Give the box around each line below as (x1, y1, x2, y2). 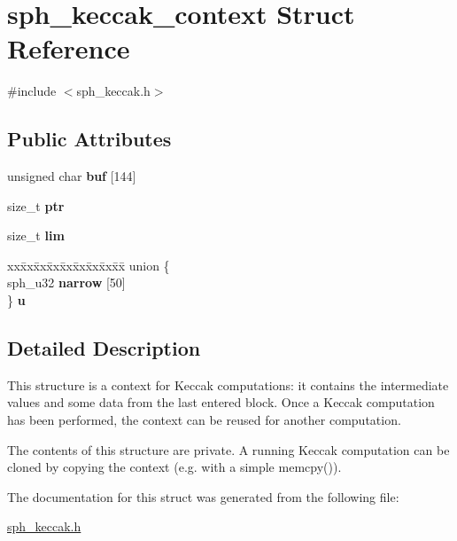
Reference (7, 30, 130, 67)
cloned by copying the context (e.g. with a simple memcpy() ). (7, 458, 342, 476)
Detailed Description (7, 334, 201, 362)
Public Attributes (7, 125, 172, 153)
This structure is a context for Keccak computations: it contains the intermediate (7, 375, 449, 394)
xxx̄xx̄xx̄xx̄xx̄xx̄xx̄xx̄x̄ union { (7, 255, 170, 274)
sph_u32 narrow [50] (7, 273, 126, 292)
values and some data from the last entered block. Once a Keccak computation (7, 393, 435, 412)
